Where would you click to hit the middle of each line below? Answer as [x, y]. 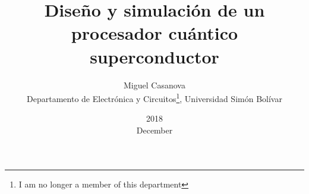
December [154, 130]
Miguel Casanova [154, 85]
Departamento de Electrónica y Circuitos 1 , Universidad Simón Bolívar [154, 98]
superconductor [154, 56]
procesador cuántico [154, 33]
